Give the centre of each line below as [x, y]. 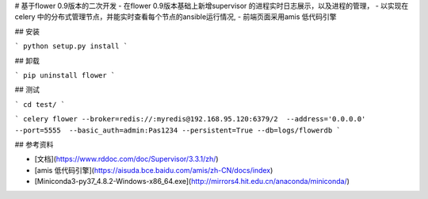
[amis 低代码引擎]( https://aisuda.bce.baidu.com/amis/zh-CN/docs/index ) [154, 170]
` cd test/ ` [40, 104]
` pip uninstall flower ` [65, 75]
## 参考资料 [34, 144]
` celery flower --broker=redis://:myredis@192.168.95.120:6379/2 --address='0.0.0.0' [190, 119]
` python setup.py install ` [71, 46]
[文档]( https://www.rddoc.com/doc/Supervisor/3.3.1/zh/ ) [126, 159]
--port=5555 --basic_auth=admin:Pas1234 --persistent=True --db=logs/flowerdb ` [178, 130]
